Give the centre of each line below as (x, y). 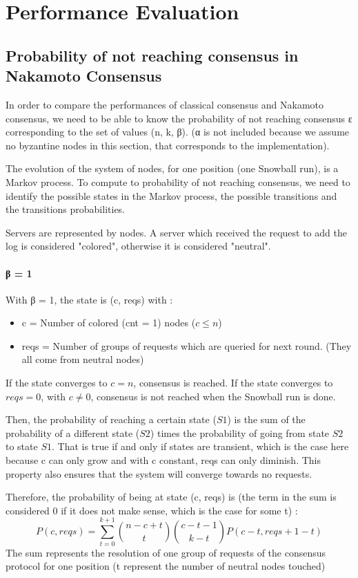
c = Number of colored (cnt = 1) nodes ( (109, 323)
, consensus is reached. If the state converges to (233, 383)
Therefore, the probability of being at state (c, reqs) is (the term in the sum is (171, 497)
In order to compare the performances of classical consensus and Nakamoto (165, 104)
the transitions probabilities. (66, 209)
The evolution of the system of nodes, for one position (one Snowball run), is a (172, 168)
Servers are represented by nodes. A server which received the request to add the (176, 232)
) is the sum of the (266, 419)
